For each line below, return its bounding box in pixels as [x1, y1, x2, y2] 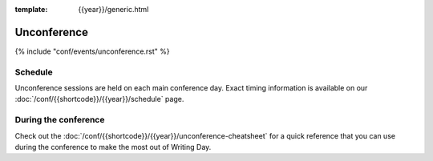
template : [14, 5, 48, 14]
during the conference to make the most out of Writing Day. [14, 142, 212, 151]
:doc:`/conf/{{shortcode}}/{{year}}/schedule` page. [14, 95, 184, 104]
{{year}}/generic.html [78, 5, 149, 14]
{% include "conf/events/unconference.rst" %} [14, 46, 170, 56]
